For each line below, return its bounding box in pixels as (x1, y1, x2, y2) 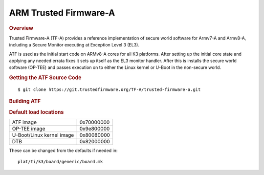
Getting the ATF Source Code (9, 74, 82, 81)
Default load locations (9, 109, 64, 115)
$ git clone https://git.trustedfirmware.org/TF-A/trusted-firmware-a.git (18, 87, 201, 92)
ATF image (12, 119, 37, 126)
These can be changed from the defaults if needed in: (9, 147, 118, 153)
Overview (9, 24, 34, 31)
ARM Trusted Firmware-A (9, 7, 115, 18)
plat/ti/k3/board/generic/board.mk (18, 159, 103, 165)
